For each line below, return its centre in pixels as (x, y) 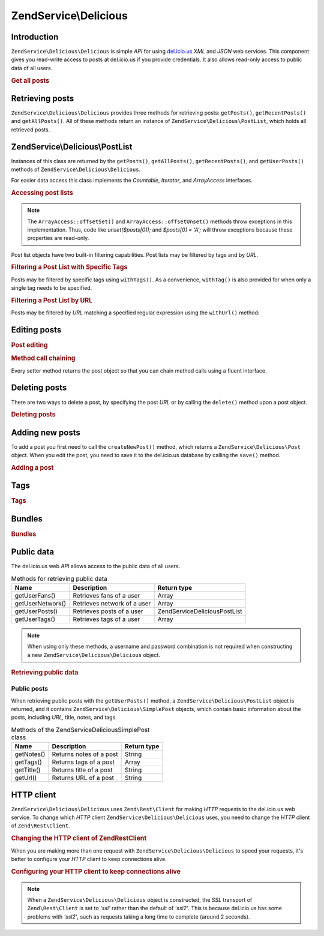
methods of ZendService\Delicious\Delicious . (76, 169)
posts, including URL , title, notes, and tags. (64, 718)
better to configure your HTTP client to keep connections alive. (89, 859)
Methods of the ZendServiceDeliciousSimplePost (80, 730)
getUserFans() (35, 595)
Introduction (35, 37)
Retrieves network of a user (112, 603)
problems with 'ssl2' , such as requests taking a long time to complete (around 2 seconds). (139, 916)
